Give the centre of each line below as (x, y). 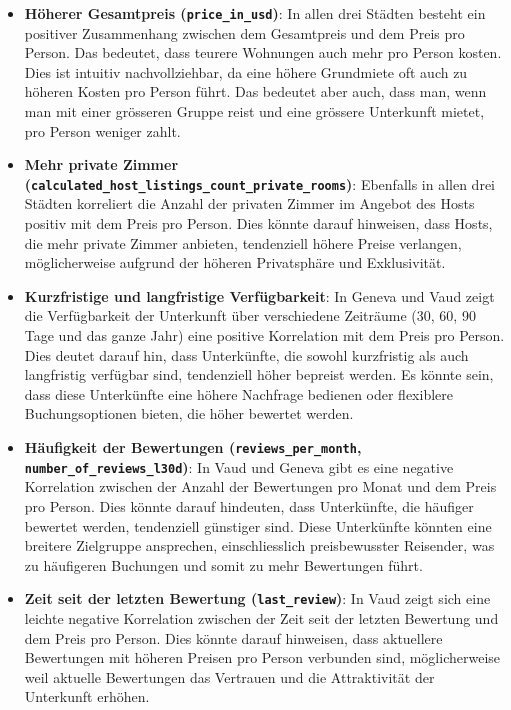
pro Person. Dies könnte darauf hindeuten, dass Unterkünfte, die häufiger (249, 505)
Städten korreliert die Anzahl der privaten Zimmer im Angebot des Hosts (249, 203)
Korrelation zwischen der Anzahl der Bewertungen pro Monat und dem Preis (260, 486)
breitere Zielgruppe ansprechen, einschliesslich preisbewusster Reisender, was (259, 545)
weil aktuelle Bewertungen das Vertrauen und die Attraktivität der (229, 676)
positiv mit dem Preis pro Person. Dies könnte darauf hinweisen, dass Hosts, (258, 223)
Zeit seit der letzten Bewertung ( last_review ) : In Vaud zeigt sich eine (257, 598)
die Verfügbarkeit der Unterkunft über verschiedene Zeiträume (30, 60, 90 (250, 315)
